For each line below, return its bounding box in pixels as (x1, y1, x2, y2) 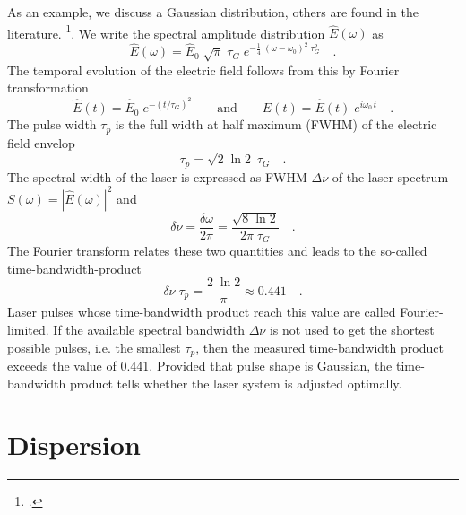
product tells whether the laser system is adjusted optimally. (70, 373, 402, 392)
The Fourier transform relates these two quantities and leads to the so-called (7, 241, 427, 260)
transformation (7, 78, 89, 97)
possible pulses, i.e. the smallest (7, 337, 181, 356)
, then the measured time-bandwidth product (195, 337, 444, 356)
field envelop (7, 133, 75, 152)
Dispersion (7, 426, 141, 463)
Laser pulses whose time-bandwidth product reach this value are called (7, 302, 396, 321)
